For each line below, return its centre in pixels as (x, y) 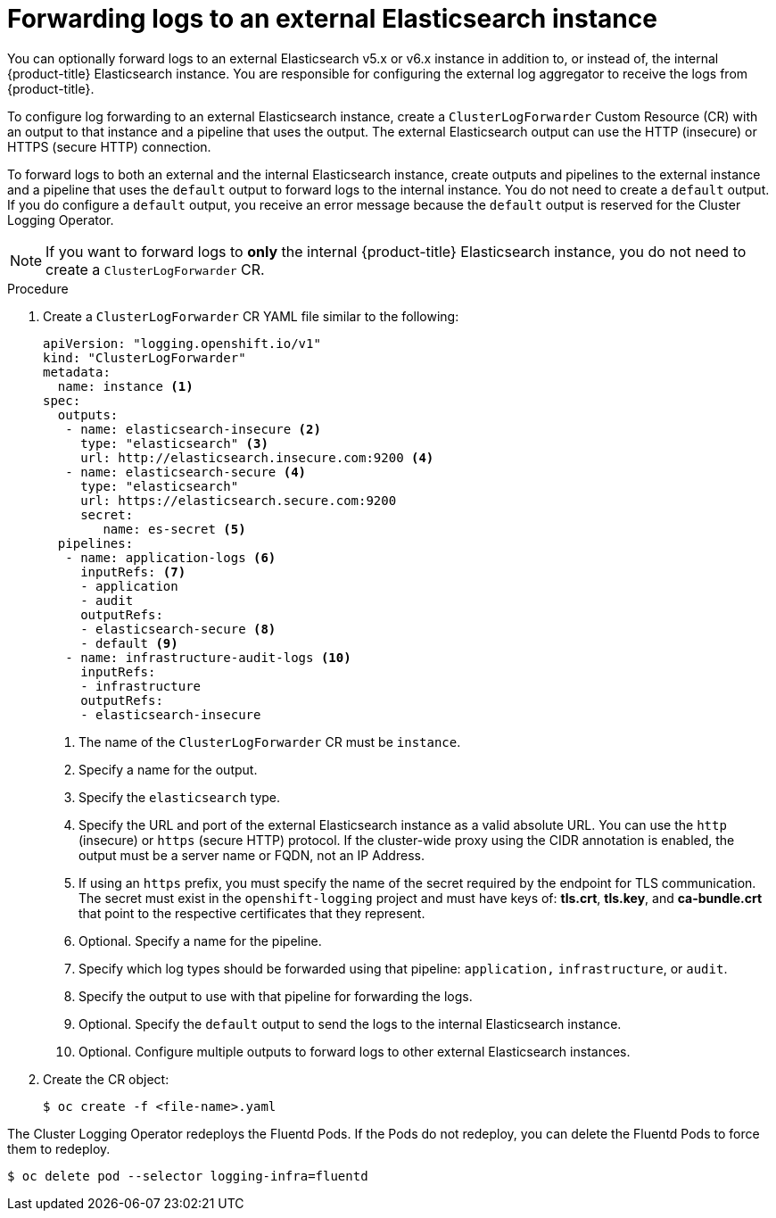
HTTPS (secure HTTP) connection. (109, 146)
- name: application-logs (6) (171, 557)
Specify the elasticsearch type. (180, 797)
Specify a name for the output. (168, 769)
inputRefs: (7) (133, 572)
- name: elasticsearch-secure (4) (186, 472)
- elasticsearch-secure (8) (178, 629)
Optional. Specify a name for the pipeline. (200, 940)
